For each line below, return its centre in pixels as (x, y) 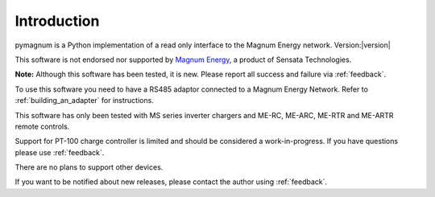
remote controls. (42, 126)
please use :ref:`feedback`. (60, 152)
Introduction (57, 21)
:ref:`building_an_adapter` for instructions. (85, 101)
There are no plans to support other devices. (89, 167)
